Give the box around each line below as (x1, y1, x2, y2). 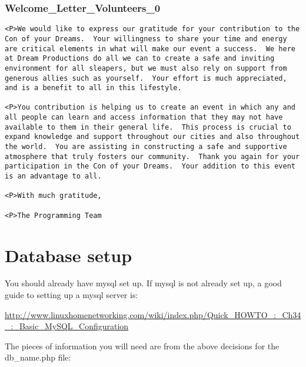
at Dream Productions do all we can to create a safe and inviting (5, 54, 275, 63)
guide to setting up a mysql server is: (5, 289, 138, 301)
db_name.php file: (5, 351, 71, 363)
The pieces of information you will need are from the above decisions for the (5, 339, 280, 352)
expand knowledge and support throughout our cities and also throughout (5, 133, 300, 141)
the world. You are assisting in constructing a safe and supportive (5, 143, 287, 151)
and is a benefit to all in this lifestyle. (5, 84, 182, 92)
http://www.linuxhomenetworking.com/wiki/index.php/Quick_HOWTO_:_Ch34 (5, 308, 301, 320)
